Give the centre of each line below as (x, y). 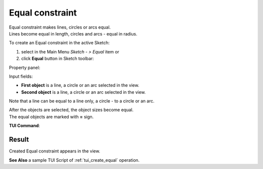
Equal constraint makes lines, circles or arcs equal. (60, 27)
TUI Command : (25, 126)
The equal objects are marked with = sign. (51, 117)
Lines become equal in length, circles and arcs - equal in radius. (73, 34)
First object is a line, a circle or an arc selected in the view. (80, 85)
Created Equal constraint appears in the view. (55, 151)
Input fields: (21, 76)
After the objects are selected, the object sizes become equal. (71, 110)
